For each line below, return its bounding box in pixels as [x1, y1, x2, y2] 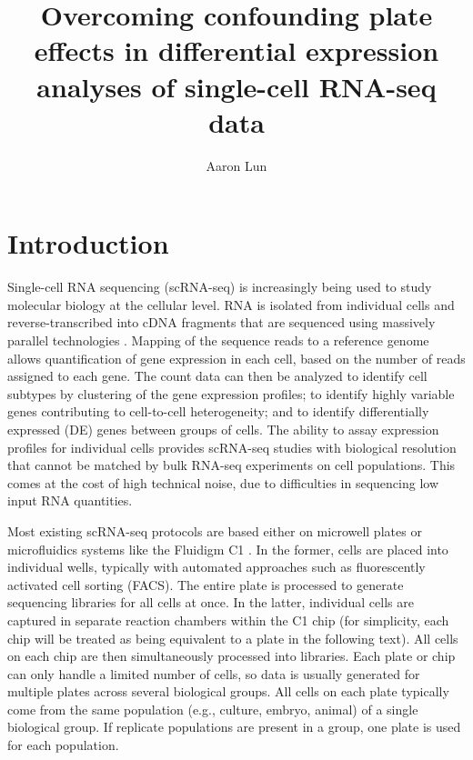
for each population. [7, 735, 119, 755]
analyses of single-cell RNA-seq [36, 67, 437, 105]
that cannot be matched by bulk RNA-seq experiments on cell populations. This [7, 455, 456, 475]
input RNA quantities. [7, 491, 133, 510]
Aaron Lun [206, 155, 267, 175]
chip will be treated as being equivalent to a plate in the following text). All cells [7, 628, 458, 647]
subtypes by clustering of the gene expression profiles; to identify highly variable [7, 384, 455, 403]
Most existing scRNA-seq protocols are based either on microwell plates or [7, 521, 422, 540]
